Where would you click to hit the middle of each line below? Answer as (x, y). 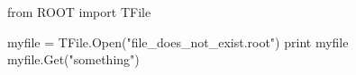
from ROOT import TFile (79, 12)
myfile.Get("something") (73, 59)
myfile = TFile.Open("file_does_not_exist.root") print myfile (178, 42)
